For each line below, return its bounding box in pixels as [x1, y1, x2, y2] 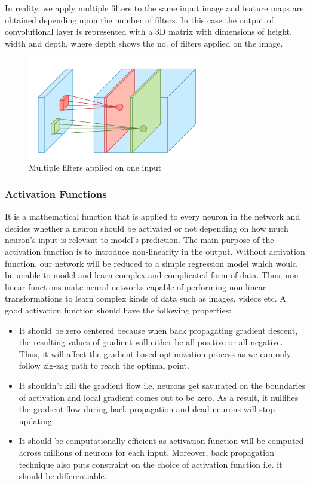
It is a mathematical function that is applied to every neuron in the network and [5, 210, 300, 223]
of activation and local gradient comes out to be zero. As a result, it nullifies [19, 391, 299, 403]
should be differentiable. [19, 470, 107, 482]
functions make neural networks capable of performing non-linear [27, 280, 266, 293]
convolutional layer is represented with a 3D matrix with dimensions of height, [5, 25, 292, 38]
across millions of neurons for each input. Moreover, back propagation [19, 446, 274, 458]
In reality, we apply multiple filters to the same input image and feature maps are [5, 2, 304, 14]
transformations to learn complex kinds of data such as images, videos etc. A [5, 292, 286, 305]
